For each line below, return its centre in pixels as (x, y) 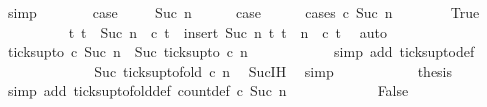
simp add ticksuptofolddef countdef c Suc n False (208, 90)
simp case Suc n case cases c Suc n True (243, 12)
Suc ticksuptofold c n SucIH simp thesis (273, 70)
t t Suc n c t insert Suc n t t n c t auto (227, 31)
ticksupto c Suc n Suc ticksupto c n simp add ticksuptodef (241, 51)
